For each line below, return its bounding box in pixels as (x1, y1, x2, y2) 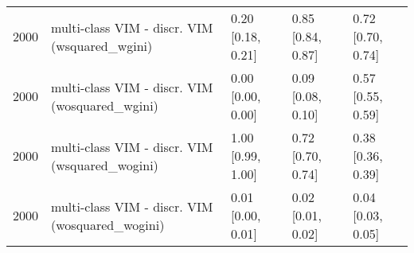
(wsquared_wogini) (51, 155, 158, 174)
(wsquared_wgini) (51, 36, 153, 55)
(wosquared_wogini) (51, 215, 165, 234)
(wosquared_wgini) (51, 95, 158, 115)
